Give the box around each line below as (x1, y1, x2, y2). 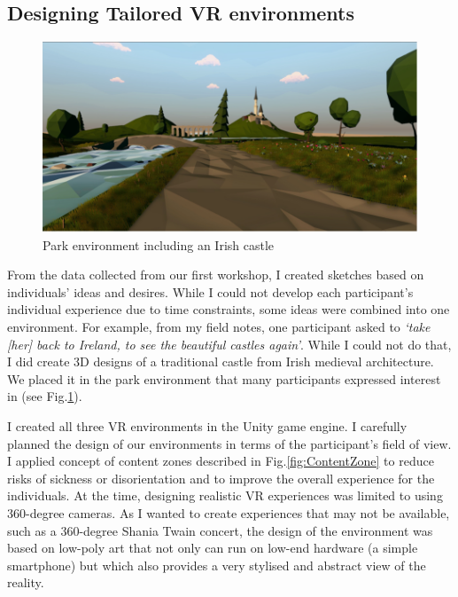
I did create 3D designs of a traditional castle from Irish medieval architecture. (7, 352, 434, 371)
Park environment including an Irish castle (43, 235, 275, 254)
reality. (7, 573, 44, 592)
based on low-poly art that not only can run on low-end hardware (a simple (7, 538, 418, 557)
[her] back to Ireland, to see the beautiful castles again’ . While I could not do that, (7, 334, 452, 353)
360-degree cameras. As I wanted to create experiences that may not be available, (7, 503, 450, 522)
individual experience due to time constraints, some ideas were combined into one (7, 300, 450, 318)
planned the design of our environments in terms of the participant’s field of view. (7, 434, 452, 452)
